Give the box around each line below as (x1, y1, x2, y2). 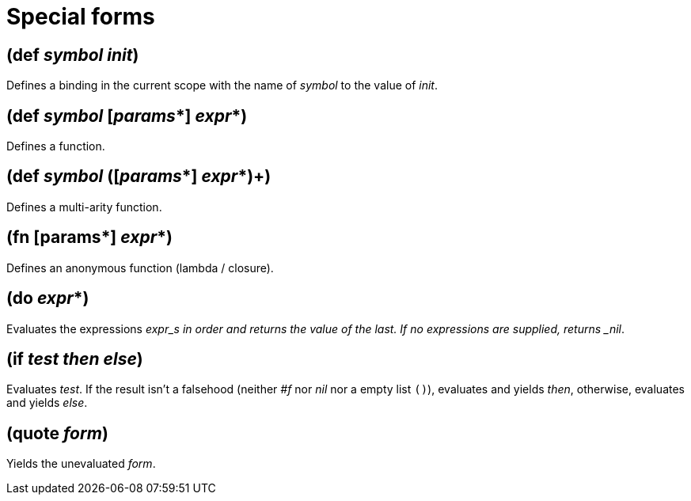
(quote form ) (6, 423, 108, 443)
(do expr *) (6, 288, 89, 309)
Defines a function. (6, 139, 105, 154)
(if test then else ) (6, 348, 143, 369)
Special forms (6, 3, 155, 30)
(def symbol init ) (6, 44, 139, 65)
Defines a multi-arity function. (6, 199, 162, 214)
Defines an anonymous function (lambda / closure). (6, 260, 274, 275)
